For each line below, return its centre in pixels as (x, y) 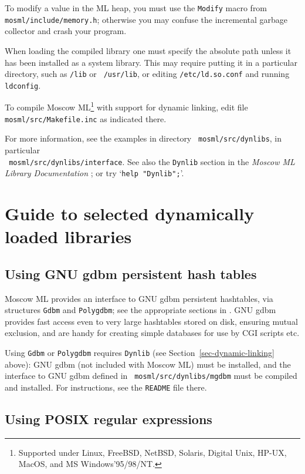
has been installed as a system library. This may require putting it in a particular (151, 62)
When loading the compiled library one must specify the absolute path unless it (148, 50)
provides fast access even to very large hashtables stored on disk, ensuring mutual (151, 321)
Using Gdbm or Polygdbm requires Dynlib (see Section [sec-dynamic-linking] (140, 353)
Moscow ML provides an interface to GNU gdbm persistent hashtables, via (139, 298)
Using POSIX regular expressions (109, 419)
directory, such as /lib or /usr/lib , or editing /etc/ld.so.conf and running (147, 74)
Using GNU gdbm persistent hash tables (131, 273)
